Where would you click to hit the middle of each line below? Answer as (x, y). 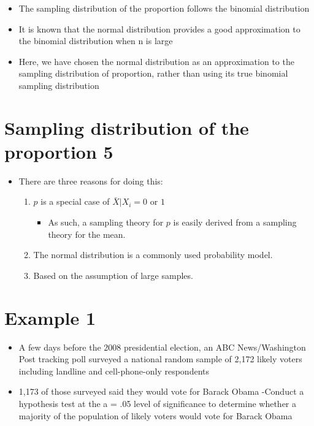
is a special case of (75, 201)
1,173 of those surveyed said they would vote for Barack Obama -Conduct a (161, 391)
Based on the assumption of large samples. (113, 275)
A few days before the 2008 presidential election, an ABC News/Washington (162, 347)
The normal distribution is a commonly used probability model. (153, 255)
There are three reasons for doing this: (91, 181)
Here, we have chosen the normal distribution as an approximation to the (156, 61)
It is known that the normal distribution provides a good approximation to (159, 29)
